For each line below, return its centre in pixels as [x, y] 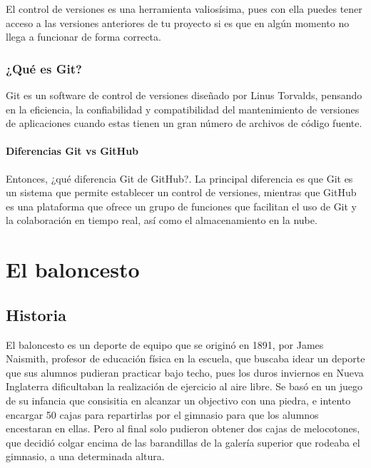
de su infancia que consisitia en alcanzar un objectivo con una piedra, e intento [178, 400]
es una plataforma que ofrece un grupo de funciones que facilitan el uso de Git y [182, 206]
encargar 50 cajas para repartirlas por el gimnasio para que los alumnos [162, 414]
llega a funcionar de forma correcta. [83, 37]
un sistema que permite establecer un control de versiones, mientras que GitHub [181, 192]
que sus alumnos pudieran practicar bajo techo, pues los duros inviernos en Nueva [185, 372]
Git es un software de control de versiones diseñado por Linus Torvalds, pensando [184, 95]
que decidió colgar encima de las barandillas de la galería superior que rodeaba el [183, 442]
